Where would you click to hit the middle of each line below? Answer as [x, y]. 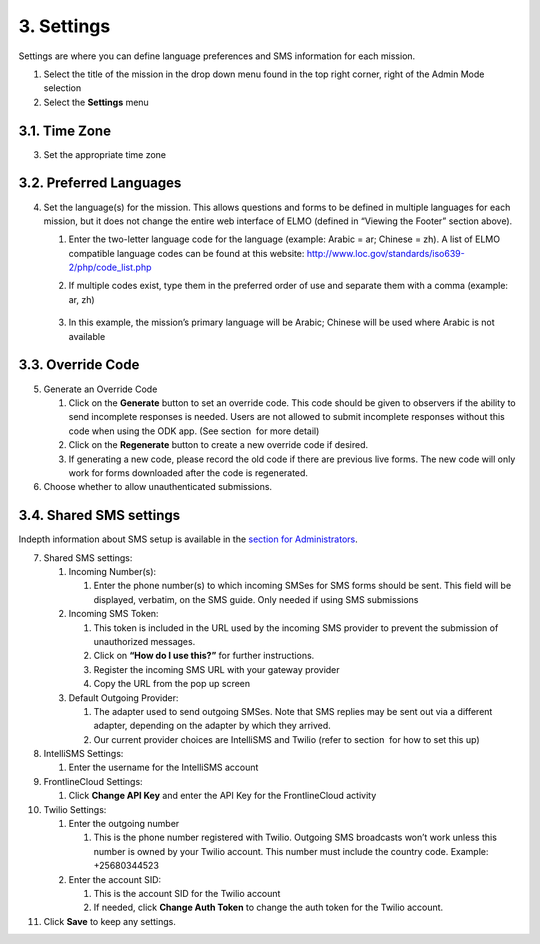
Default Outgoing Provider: [123, 697]
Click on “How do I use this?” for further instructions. [204, 656]
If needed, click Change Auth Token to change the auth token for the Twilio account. [268, 907]
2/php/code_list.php [110, 267]
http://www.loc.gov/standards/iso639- [385, 253]
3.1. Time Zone [65, 130]
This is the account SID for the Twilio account [187, 893]
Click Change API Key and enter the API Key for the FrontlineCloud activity [222, 796]
